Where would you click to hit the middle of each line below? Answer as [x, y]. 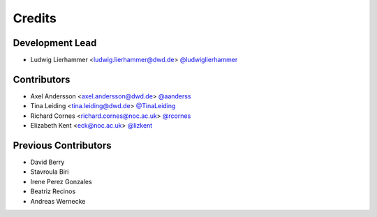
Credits [35, 18]
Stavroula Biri [50, 172]
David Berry [47, 162]
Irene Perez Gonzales [61, 181]
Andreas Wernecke [58, 201]
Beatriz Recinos [53, 191]
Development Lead [55, 43]
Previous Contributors [62, 145]
